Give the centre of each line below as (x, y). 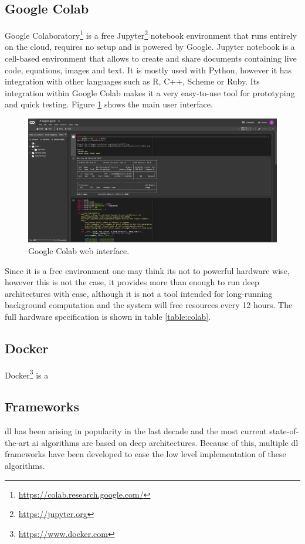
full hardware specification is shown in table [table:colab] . (108, 316)
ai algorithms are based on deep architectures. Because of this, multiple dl (165, 442)
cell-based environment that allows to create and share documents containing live (151, 58)
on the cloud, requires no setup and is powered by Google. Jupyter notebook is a (150, 47)
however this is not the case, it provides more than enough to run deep (132, 282)
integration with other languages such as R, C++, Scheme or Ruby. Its (132, 81)
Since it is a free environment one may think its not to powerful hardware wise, (147, 270)
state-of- (284, 431)
